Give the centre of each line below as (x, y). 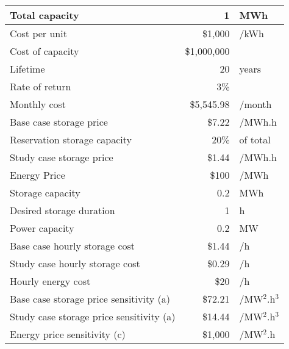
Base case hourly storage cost (73, 246)
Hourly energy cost (50, 281)
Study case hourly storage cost (75, 263)
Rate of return (41, 86)
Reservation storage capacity (71, 139)
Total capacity (45, 15)
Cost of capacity (45, 51)
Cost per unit (38, 33)
